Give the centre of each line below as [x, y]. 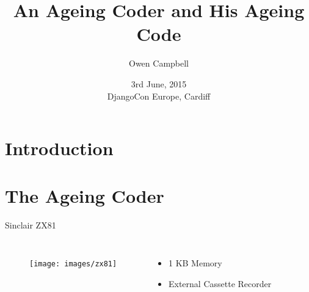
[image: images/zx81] [73, 264]
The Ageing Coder [85, 196]
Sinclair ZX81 [31, 225]
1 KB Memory [195, 263]
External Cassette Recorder [220, 283]
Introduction [59, 148]
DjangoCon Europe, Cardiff [159, 96]
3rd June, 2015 [159, 83]
